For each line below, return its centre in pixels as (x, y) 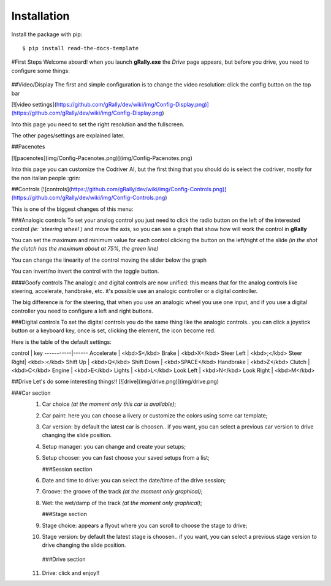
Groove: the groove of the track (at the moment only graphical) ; (122, 492)
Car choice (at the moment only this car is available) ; (109, 404)
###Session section (67, 469)
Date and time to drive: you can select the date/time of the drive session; (134, 480)
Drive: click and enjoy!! (71, 573)
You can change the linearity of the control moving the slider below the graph (109, 260)
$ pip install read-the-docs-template (81, 48)
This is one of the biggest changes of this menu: (72, 209)
